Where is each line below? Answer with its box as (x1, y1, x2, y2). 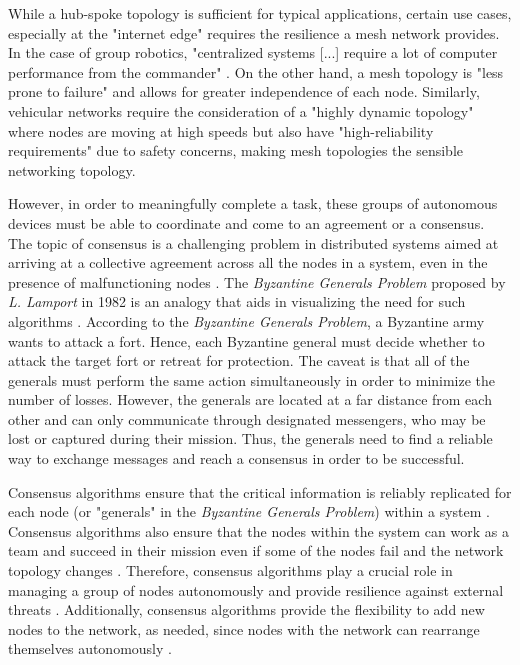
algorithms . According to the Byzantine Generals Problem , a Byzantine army (8, 310, 485, 331)
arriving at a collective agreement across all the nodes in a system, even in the (8, 252, 488, 273)
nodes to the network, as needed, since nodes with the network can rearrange (8, 618, 480, 639)
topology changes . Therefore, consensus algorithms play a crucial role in (8, 560, 453, 581)
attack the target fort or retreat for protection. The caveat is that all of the (8, 350, 470, 371)
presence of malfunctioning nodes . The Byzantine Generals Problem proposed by (8, 271, 506, 292)
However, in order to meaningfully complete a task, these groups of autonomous (8, 193, 498, 214)
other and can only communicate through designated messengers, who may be (8, 408, 486, 429)
